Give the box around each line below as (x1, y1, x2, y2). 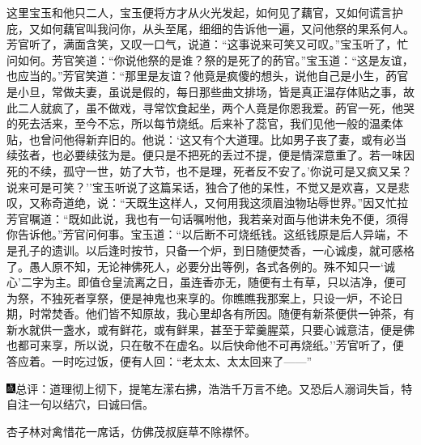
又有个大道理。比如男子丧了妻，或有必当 (190, 130, 406, 147)
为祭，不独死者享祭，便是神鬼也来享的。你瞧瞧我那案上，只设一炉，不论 (6, 289, 392, 306)
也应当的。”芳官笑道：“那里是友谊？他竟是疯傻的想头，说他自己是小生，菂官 (6, 67, 409, 84)
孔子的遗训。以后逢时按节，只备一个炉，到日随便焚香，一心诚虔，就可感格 (17, 241, 415, 258)
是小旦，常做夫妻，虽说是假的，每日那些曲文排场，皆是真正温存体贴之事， (6, 83, 403, 100)
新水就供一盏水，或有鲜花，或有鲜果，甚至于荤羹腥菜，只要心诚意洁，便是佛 (6, 320, 415, 337)
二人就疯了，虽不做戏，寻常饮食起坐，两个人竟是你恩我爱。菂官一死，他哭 (17, 99, 415, 116)
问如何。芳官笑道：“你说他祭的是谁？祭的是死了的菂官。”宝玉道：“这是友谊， (6, 51, 414, 68)
